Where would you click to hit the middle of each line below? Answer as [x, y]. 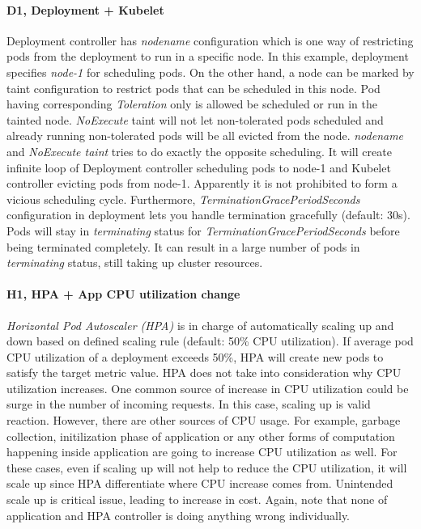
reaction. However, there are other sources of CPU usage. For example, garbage [204, 420]
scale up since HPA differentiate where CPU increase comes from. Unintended [200, 483]
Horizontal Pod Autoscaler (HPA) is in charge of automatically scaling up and [200, 325]
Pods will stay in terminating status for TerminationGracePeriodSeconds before [203, 230]
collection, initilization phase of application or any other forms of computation [201, 436]
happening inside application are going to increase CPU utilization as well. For [202, 452]
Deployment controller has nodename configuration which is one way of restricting [210, 40]
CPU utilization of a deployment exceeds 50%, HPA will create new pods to [195, 356]
